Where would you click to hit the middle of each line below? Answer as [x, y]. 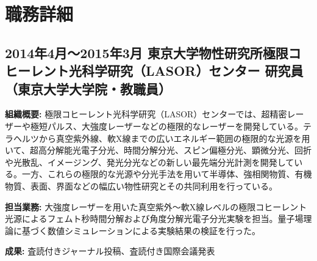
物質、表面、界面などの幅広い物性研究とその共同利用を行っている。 [141, 186]
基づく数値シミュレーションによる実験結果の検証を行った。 [141, 230]
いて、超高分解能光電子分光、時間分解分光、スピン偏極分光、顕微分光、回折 [158, 150]
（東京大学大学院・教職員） [88, 88]
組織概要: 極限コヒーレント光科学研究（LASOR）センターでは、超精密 [146, 114]
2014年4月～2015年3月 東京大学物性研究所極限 [147, 52]
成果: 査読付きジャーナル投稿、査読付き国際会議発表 [110, 251]
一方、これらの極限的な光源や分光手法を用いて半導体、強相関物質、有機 [167, 174]
